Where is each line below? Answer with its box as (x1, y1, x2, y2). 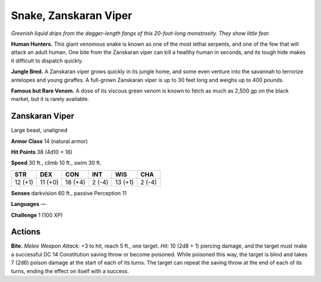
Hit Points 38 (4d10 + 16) (11, 148, 73, 156)
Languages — (11, 201, 46, 208)
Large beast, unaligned (11, 126, 68, 134)
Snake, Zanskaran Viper (11, 9, 133, 22)
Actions (11, 227, 41, 237)
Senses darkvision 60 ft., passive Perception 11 (11, 189, 127, 197)
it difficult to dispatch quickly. (11, 57, 83, 64)
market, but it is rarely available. (11, 96, 89, 103)
